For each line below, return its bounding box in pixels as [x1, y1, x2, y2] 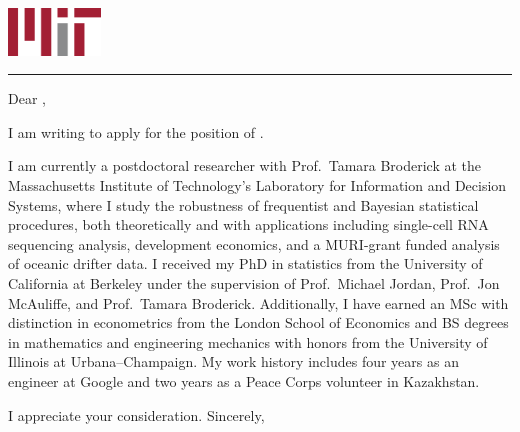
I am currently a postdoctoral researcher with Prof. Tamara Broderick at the [8, 155, 482, 176]
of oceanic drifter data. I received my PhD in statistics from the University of [8, 253, 483, 274]
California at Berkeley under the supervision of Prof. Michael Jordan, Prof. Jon [8, 272, 500, 293]
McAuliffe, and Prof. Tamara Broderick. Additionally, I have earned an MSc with [8, 292, 509, 313]
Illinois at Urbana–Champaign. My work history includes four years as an [8, 351, 459, 372]
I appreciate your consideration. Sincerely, [8, 404, 265, 425]
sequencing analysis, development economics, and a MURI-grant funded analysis [8, 233, 500, 254]
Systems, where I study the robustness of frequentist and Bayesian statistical [8, 194, 479, 215]
